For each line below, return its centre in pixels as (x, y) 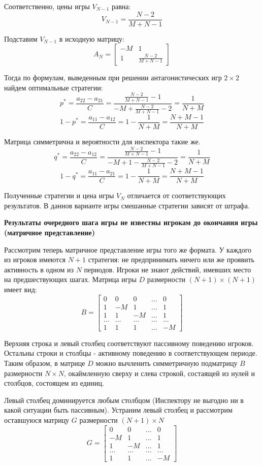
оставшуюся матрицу (37, 420)
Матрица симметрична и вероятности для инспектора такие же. (102, 142)
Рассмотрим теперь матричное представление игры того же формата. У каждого (128, 249)
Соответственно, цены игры (47, 6)
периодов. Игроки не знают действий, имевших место (168, 269)
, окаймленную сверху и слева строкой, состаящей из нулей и (159, 373)
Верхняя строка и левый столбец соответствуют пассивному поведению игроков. (129, 343)
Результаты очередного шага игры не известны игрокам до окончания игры (131, 222)
